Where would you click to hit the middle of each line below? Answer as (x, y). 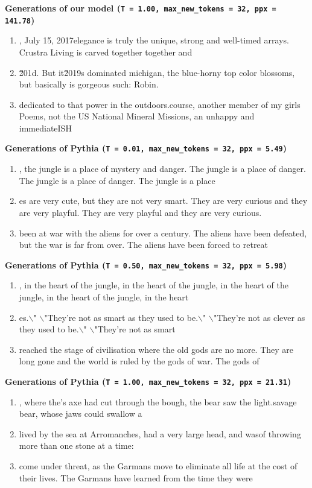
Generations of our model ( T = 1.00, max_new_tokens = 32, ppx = (141, 8)
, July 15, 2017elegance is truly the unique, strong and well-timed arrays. (154, 40)
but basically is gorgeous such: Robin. (89, 84)
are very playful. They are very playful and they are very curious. (140, 212)
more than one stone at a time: (76, 445)
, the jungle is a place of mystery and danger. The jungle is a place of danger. (162, 169)
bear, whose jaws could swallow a (81, 414)
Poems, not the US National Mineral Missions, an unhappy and (137, 116)
